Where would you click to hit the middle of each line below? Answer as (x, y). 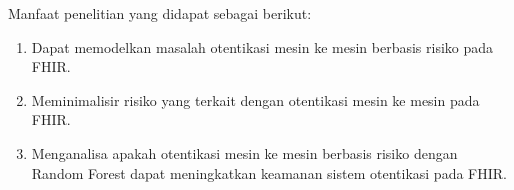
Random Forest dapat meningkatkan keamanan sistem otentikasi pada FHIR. (269, 172)
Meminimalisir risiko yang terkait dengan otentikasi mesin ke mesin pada (255, 99)
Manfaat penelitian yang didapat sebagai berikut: (160, 13)
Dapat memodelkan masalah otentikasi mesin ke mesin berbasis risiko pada (262, 46)
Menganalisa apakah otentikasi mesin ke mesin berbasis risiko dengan (244, 152)
